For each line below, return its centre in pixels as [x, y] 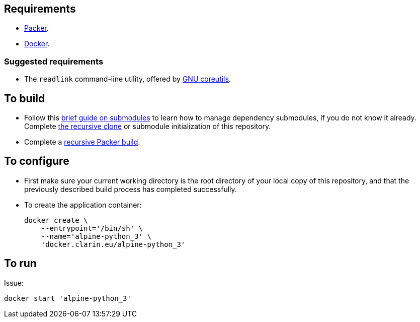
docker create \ [56, 220]
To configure [37, 161]
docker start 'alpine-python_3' [68, 298]
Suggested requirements [54, 61]
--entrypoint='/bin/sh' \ [92, 228]
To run [20, 264]
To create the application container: [83, 205]
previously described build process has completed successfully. [131, 189]
